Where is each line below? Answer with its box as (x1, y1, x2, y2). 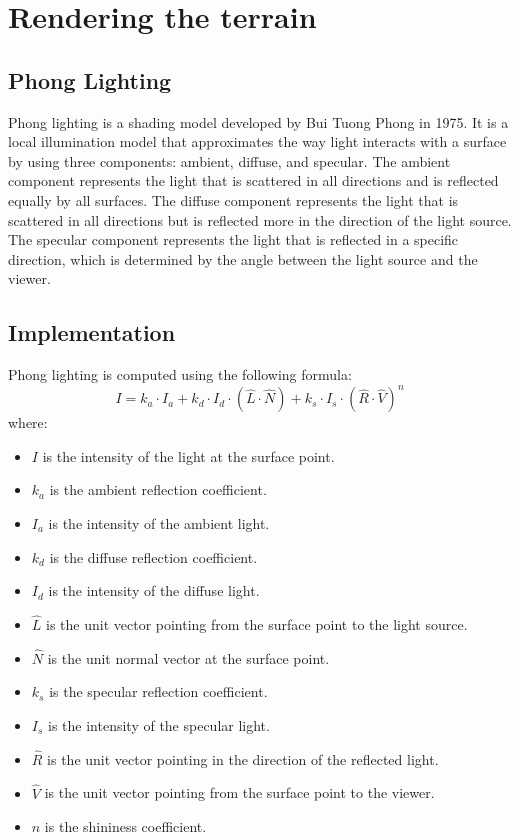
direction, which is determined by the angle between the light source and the (8, 248, 478, 269)
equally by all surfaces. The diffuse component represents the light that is (8, 189, 459, 210)
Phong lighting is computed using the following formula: (8, 364, 352, 385)
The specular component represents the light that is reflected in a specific (8, 229, 459, 250)
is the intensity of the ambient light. (48, 513, 270, 533)
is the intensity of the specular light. (48, 715, 270, 735)
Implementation (8, 317, 176, 348)
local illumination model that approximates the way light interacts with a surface (8, 131, 507, 152)
